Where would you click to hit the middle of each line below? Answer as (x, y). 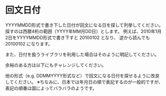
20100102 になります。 (29, 43)
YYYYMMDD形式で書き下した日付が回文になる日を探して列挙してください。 (84, 25)
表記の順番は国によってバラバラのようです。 (51, 88)
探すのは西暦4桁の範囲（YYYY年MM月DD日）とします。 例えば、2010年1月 (84, 31)
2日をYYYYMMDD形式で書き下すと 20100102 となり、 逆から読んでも (77, 37)
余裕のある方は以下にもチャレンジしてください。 (56, 65)
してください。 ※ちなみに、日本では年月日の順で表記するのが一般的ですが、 (84, 82)
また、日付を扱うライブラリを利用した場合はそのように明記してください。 (82, 54)
